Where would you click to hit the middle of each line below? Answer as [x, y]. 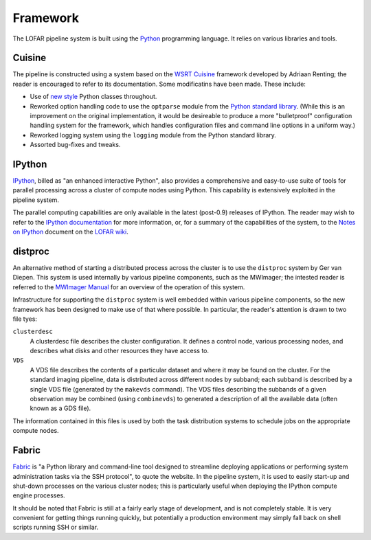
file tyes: [25, 319]
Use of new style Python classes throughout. [93, 97]
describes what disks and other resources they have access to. [120, 351]
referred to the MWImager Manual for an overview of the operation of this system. [129, 287]
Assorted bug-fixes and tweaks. [75, 145]
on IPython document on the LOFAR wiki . [70, 232]
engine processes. [39, 495]
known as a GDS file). [60, 408]
